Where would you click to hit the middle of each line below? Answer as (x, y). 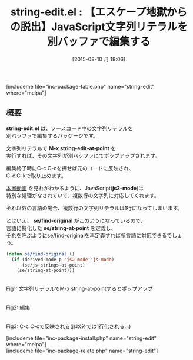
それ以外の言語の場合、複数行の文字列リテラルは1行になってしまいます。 (94, 208)
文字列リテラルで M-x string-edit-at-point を (61, 148)
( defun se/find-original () (41, 254)
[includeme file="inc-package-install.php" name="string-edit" (81, 338)
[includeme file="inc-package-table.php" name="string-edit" (80, 86)
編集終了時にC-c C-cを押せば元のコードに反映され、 (70, 168)
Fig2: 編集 (18, 307)
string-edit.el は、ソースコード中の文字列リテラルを (70, 128)
